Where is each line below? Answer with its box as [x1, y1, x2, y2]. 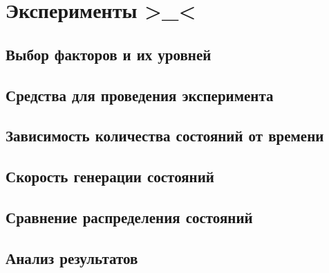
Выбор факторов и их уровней [6, 43, 211, 64]
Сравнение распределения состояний [6, 206, 253, 227]
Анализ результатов [6, 247, 138, 268]
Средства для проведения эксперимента [6, 84, 274, 105]
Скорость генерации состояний [6, 166, 214, 187]
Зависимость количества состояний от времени [6, 125, 324, 146]
